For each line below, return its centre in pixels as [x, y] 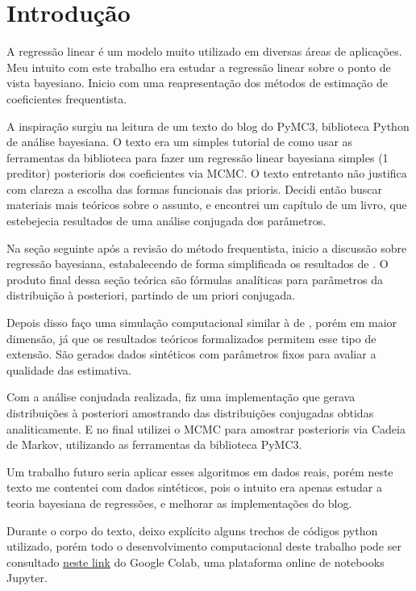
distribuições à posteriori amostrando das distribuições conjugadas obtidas [190, 413]
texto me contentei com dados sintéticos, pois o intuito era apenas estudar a [194, 487]
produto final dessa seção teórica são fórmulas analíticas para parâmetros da [195, 279]
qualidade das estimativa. [69, 369]
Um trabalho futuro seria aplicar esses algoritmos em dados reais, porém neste [200, 471]
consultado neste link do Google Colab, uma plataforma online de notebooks [196, 562]
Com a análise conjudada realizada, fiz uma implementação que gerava [181, 397]
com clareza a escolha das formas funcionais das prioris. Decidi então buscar [195, 189]
